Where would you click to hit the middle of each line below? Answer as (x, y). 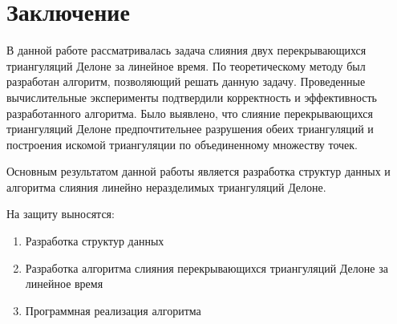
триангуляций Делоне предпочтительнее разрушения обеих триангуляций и (190, 129)
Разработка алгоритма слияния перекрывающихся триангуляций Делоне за (207, 267)
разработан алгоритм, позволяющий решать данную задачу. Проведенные (186, 81)
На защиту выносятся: (61, 214)
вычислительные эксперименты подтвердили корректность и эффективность (192, 97)
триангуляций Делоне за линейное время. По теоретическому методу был (186, 65)
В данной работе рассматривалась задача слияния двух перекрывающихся (186, 50)
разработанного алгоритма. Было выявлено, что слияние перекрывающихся (190, 113)
